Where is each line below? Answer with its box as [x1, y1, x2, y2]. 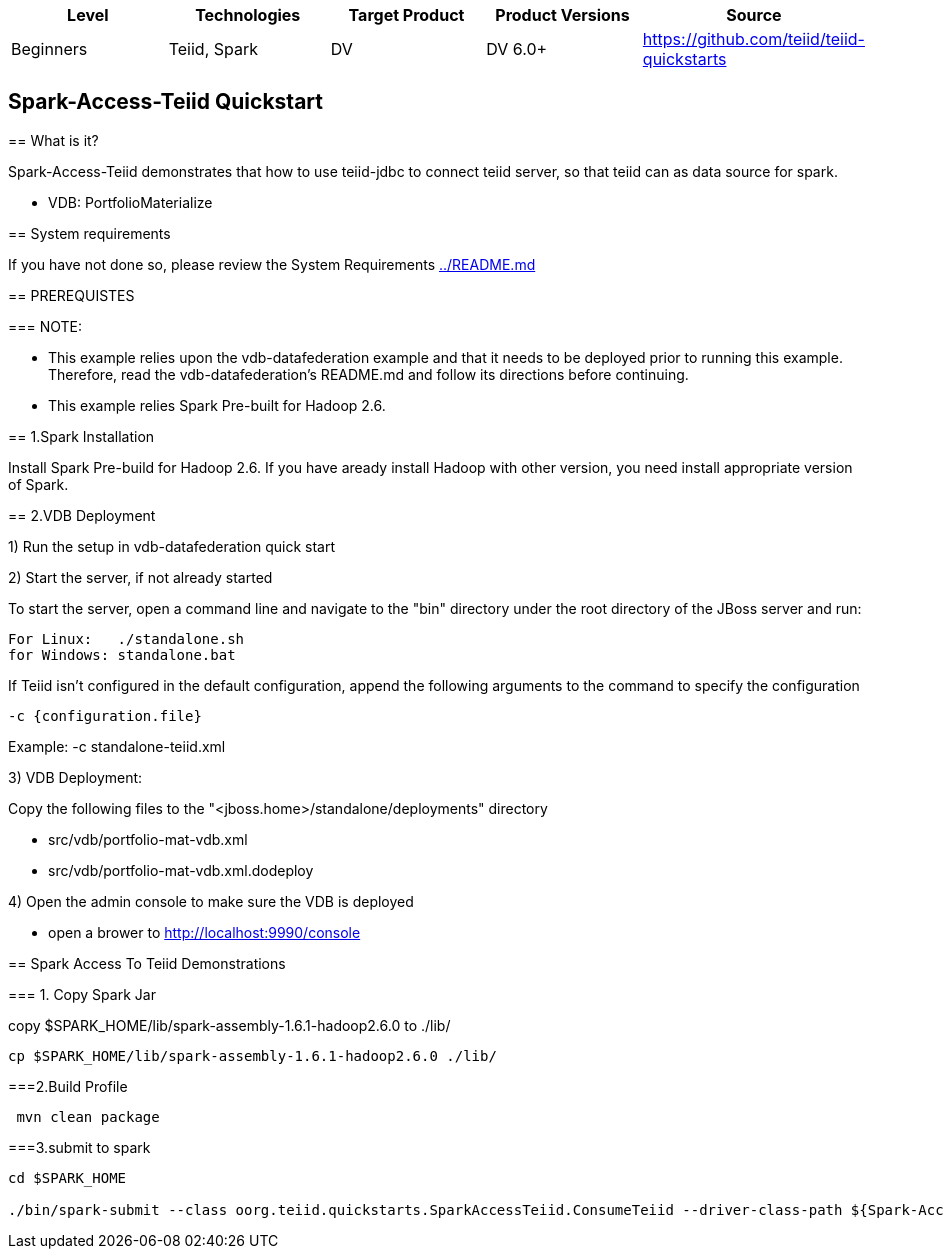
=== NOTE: [8, 317, 83, 335]
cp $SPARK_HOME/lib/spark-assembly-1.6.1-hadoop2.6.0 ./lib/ [8, 1047, 497, 1064]
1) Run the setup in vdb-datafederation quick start [8, 537, 336, 555]
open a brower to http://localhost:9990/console [48, 923, 361, 941]
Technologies [195, 5, 301, 25]
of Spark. [8, 475, 69, 493]
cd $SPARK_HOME [8, 1169, 127, 1186]
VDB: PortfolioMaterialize [48, 193, 213, 211]
